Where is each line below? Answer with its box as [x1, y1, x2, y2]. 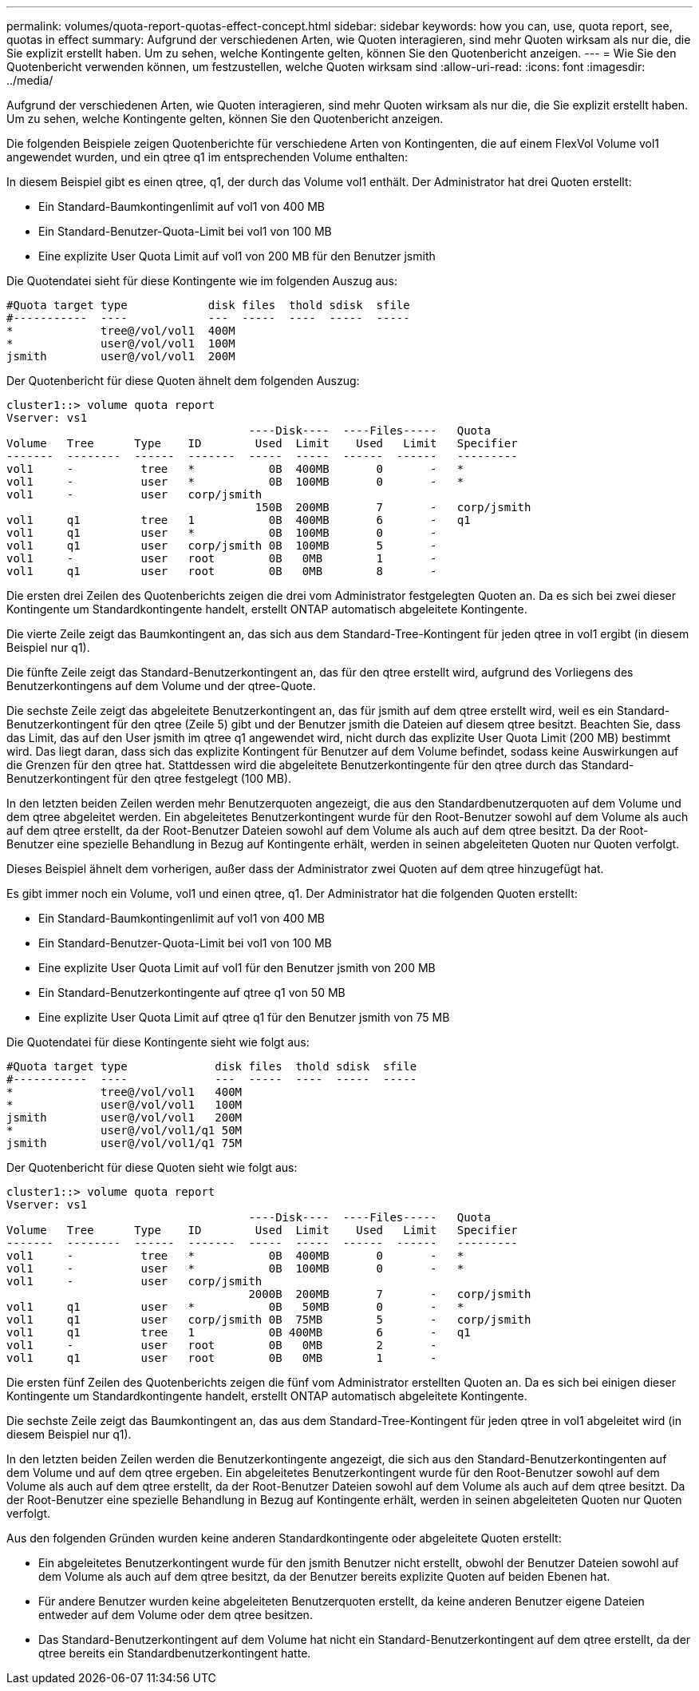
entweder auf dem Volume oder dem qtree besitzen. [38, 1608, 313, 1622]
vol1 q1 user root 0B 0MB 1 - [6, 1352, 437, 1364]
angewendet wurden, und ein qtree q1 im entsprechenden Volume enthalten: [6, 150, 409, 164]
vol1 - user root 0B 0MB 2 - [6, 1339, 437, 1352]
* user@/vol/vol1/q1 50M [6, 1124, 243, 1137]
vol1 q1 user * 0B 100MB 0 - [6, 526, 437, 539]
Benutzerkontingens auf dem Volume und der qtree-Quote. [6, 679, 316, 693]
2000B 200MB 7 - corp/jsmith [248, 1288, 531, 1300]
